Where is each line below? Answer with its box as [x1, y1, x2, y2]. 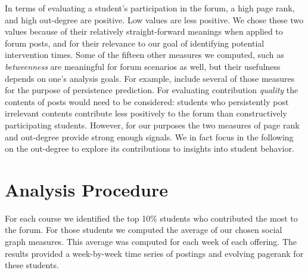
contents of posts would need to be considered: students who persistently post [5, 95, 289, 108]
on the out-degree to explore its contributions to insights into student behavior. [5, 142, 294, 155]
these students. [5, 259, 59, 271]
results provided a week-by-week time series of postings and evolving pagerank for [5, 247, 304, 259]
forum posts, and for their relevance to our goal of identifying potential [5, 36, 265, 49]
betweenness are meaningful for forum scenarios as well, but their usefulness [5, 60, 281, 72]
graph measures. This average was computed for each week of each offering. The [5, 235, 297, 248]
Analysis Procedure [5, 177, 169, 201]
